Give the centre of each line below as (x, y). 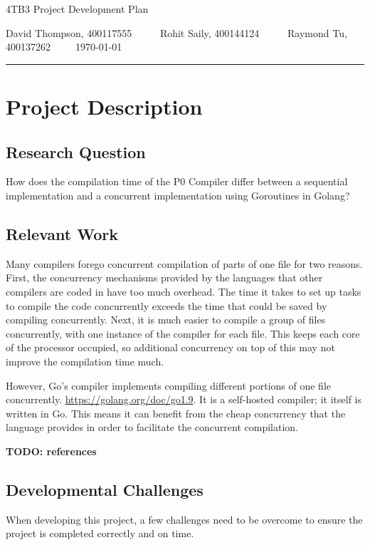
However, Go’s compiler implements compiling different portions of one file (169, 385)
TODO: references (51, 451)
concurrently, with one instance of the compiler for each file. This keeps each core (183, 333)
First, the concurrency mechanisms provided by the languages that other (164, 277)
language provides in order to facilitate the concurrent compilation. (152, 427)
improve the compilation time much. (85, 361)
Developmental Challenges (105, 489)
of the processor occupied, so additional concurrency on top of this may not (170, 347)
